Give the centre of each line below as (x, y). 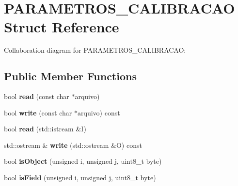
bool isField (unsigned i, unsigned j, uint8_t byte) (80, 178)
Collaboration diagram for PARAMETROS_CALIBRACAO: (95, 50)
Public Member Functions (70, 76)
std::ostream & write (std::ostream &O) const (73, 145)
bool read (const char (37, 96)
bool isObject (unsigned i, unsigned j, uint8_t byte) (83, 161)
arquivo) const (99, 112)
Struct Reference (62, 27)
